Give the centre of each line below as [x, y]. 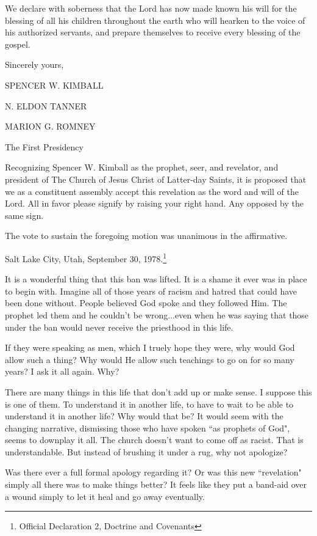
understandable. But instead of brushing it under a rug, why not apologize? [146, 451]
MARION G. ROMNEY [50, 126]
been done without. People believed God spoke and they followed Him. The [146, 303]
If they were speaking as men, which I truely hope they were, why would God [150, 347]
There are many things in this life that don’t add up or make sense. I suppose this [158, 391]
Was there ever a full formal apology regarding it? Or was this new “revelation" [153, 472]
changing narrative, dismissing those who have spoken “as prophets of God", [148, 428]
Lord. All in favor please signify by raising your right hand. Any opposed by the [154, 203]
